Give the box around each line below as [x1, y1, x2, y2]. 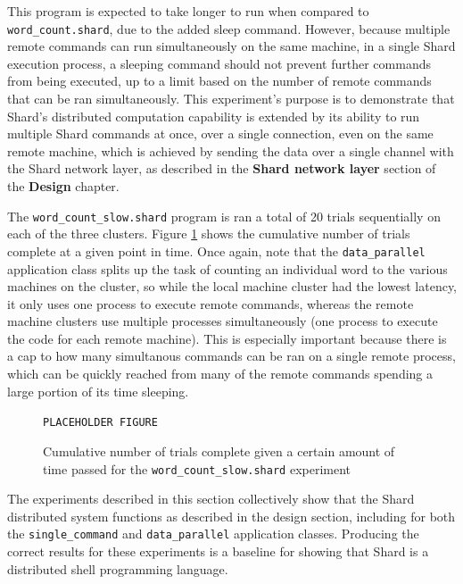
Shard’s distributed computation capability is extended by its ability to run [7, 106, 420, 125]
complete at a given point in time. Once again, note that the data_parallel [7, 241, 426, 260]
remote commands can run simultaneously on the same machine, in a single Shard [7, 37, 456, 55]
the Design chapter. [7, 177, 120, 195]
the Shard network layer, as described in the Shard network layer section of [7, 159, 436, 178]
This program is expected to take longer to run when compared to [7, 2, 369, 20]
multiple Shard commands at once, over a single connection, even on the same [7, 124, 434, 143]
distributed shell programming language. [7, 559, 228, 578]
